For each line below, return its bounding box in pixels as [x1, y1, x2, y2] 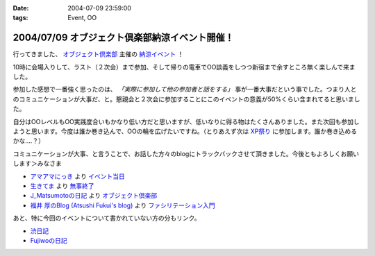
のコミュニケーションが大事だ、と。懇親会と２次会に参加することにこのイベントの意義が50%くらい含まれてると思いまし [12, 94, 360, 103]
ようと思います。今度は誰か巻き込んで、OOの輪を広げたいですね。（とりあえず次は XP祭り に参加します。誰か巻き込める [12, 127, 358, 135]
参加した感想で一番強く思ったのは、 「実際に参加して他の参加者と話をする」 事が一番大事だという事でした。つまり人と [12, 85, 357, 94]
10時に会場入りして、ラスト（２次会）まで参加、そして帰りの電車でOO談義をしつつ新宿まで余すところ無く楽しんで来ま [12, 62, 356, 71]
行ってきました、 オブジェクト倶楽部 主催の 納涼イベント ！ [12, 50, 184, 58]
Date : [12, 4, 29, 12]
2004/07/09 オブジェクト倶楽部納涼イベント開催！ [12, 32, 234, 44]
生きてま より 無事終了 [30, 181, 94, 190]
